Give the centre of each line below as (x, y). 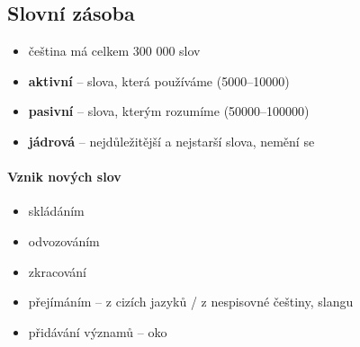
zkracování (58, 271)
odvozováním (64, 240)
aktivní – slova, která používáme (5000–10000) (159, 80)
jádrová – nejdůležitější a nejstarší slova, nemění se (171, 141)
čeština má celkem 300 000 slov (114, 51)
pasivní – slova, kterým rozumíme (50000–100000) (169, 111)
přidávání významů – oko (98, 331)
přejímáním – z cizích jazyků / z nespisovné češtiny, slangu (191, 302)
